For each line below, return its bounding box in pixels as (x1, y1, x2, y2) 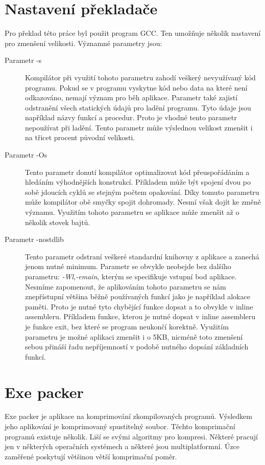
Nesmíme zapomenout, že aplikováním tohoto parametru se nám (25, 281, 226, 292)
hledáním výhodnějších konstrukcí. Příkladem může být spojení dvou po (25, 176, 251, 187)
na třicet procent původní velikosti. (25, 132, 135, 143)
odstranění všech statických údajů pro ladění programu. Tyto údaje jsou (25, 102, 251, 113)
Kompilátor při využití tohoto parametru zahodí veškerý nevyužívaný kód (25, 72, 256, 82)
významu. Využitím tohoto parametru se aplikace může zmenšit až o (25, 207, 239, 217)
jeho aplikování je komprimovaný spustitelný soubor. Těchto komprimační (5, 421, 235, 432)
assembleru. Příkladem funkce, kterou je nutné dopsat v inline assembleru (25, 311, 256, 322)
